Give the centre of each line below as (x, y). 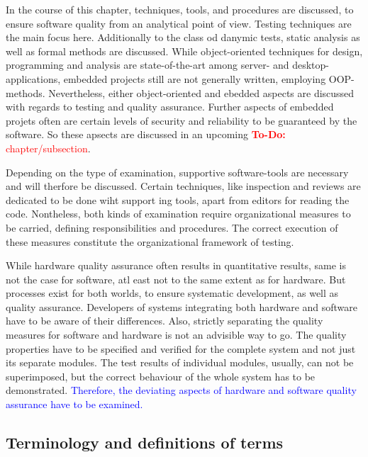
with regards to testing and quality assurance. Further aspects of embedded (170, 107)
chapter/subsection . (48, 148)
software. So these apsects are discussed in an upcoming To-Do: (146, 134)
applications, (33, 78)
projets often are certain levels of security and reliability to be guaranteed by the (182, 120)
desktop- (311, 65)
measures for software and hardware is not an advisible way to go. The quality (176, 335)
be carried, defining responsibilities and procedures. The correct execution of (172, 227)
